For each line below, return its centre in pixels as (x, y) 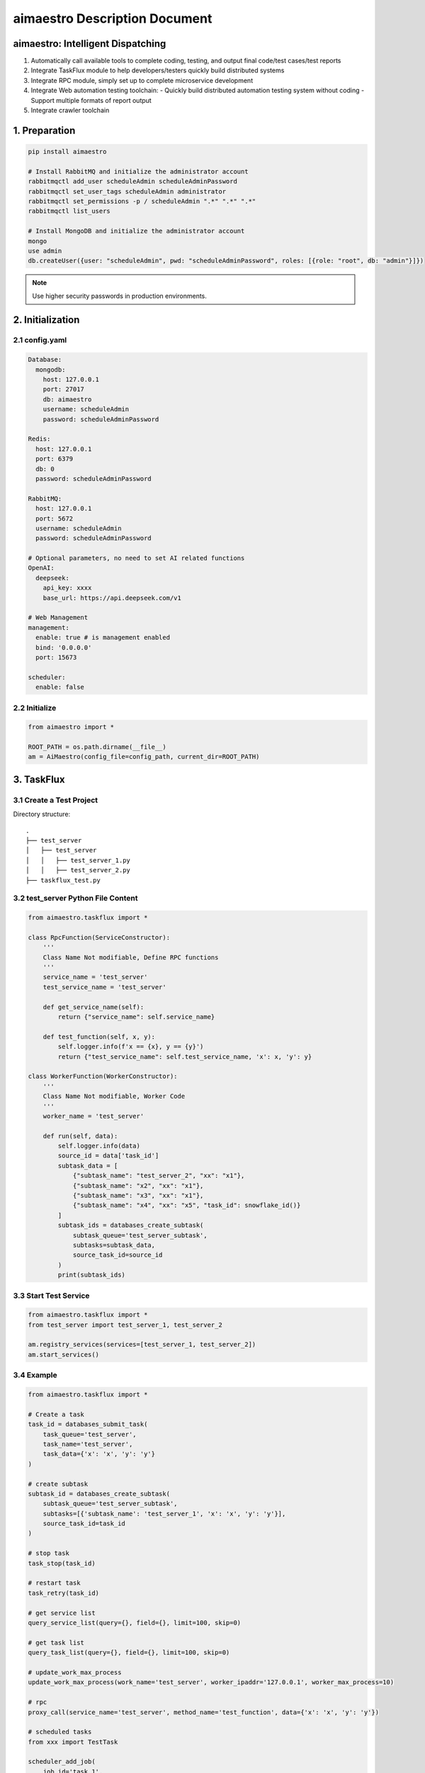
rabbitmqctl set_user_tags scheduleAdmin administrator (127, 191)
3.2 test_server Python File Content (75, 899)
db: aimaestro (67, 399)
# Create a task (56, 1414)
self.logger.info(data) (99, 1146)
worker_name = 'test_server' (93, 1116)
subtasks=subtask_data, (114, 1245)
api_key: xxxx (67, 588)
